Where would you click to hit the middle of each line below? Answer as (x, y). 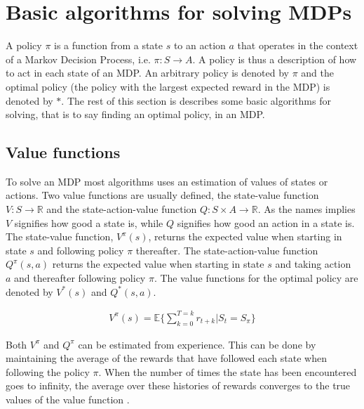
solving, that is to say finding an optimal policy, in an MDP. (135, 114)
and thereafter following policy (80, 278)
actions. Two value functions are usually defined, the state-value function (162, 195)
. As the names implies (306, 209)
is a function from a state (109, 45)
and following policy (81, 250)
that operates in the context (298, 45)
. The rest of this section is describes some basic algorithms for (196, 100)
